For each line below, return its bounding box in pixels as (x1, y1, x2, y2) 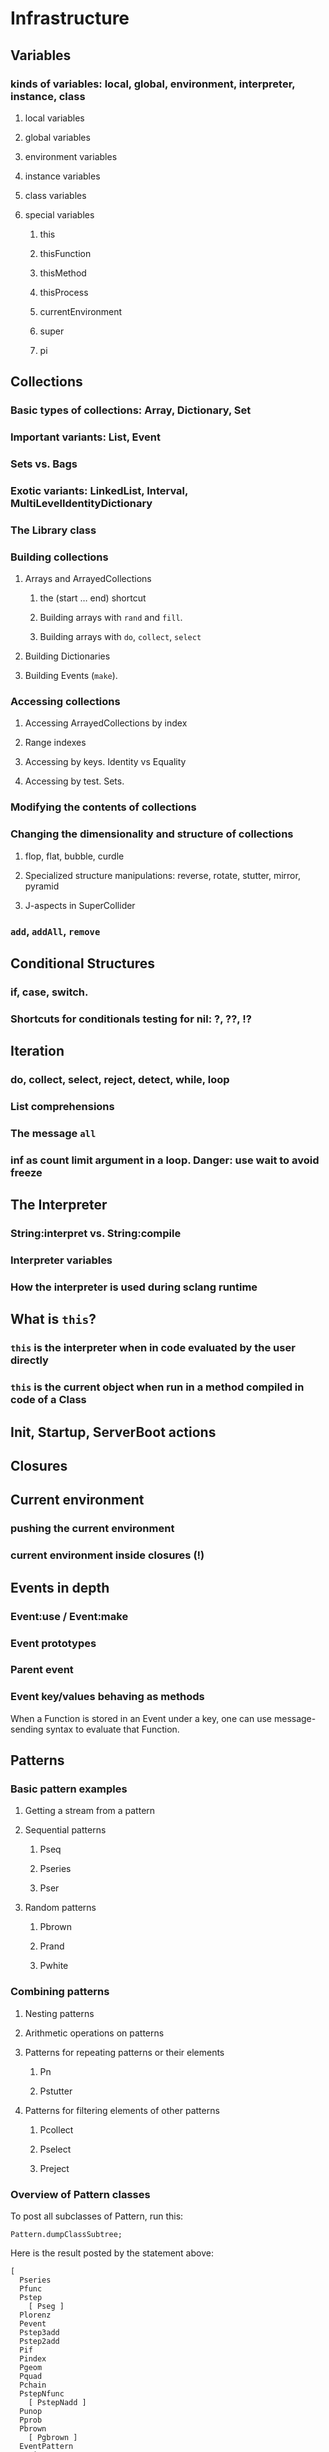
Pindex (19, 2354, 47, 2364)
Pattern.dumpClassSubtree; (10, 2230, 123, 2240)
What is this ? (10, 1311, 97, 1328)
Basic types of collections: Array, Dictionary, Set (10, 403, 252, 417)
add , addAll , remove (10, 924, 101, 938)
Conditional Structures (10, 955, 156, 972)
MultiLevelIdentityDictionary (10, 496, 153, 510)
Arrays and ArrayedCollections (24, 573, 152, 585)
